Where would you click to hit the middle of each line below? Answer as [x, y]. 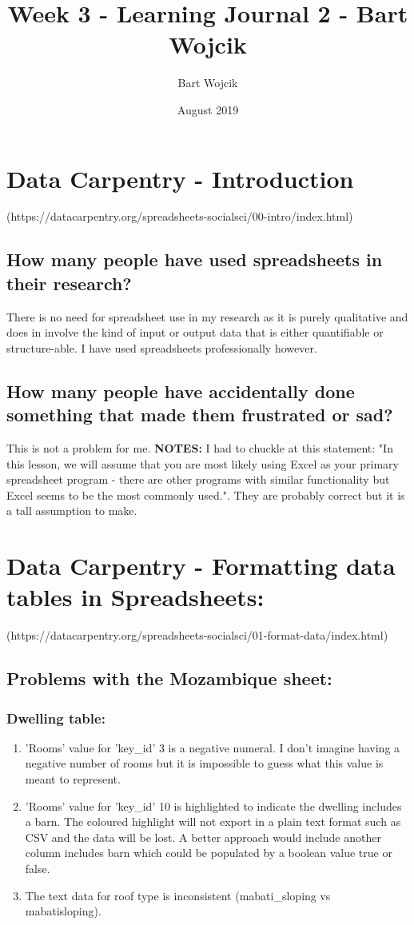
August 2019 [208, 109]
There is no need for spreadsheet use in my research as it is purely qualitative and [207, 316]
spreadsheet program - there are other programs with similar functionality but [198, 479]
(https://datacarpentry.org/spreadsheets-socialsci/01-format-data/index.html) [197, 635]
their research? [69, 283]
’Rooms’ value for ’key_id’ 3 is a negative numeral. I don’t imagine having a [213, 747]
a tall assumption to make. [72, 510]
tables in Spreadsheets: [135, 597]
